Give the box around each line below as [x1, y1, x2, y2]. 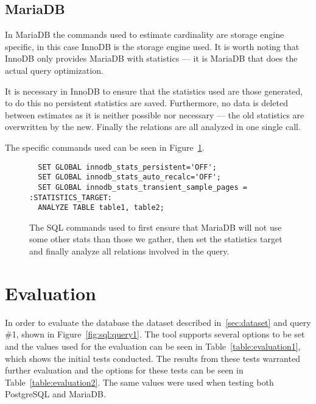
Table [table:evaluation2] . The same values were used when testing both [5, 375, 274, 388]
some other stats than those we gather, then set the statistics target [29, 233, 283, 245]
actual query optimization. [5, 63, 104, 76]
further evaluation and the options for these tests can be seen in [5, 364, 244, 377]
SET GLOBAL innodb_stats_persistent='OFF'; [38, 162, 217, 171]
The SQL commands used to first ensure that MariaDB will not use [29, 220, 282, 233]
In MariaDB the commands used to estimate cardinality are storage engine [5, 28, 284, 41]
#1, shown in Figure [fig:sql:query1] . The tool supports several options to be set [5, 328, 305, 341]
